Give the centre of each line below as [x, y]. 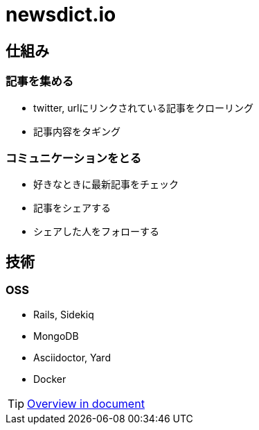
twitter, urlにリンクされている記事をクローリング [143, 108]
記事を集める [40, 81]
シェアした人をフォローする [96, 232]
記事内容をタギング [77, 131]
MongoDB [56, 336]
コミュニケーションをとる [73, 158]
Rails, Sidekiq [64, 314]
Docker [50, 379]
